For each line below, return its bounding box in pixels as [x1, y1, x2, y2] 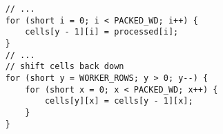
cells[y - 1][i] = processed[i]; [25, 27, 179, 37]
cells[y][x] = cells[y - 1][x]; [44, 96, 193, 106]
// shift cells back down [5, 61, 124, 72]
